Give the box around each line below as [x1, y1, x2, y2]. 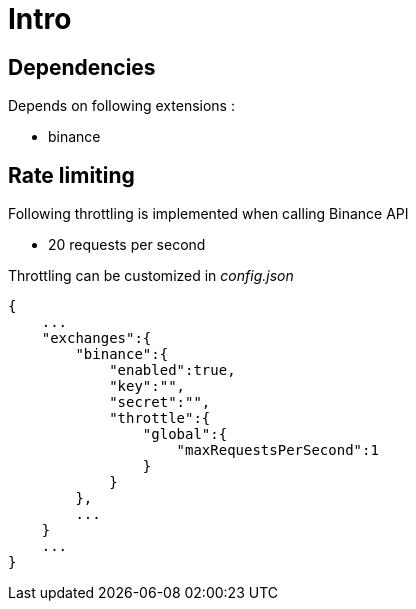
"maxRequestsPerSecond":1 [176, 442, 379, 459]
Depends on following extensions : [8, 97, 235, 115]
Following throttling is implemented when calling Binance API [8, 205, 409, 223]
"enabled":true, [109, 362, 236, 379]
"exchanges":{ [41, 330, 152, 347]
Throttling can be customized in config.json [8, 267, 294, 285]
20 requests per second [48, 236, 206, 254]
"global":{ [142, 426, 228, 443]
